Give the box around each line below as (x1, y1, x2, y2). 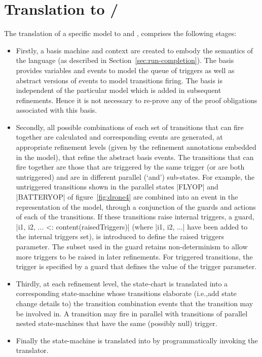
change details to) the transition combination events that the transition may (16, 298, 253, 308)
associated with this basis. (16, 105, 97, 115)
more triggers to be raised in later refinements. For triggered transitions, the (16, 251, 253, 262)
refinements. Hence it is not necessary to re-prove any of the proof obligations (16, 94, 257, 105)
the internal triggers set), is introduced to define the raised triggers (16, 231, 224, 242)
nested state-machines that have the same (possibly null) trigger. (16, 318, 217, 329)
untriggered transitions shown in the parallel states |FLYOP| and (16, 181, 218, 192)
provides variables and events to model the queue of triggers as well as (16, 64, 235, 75)
